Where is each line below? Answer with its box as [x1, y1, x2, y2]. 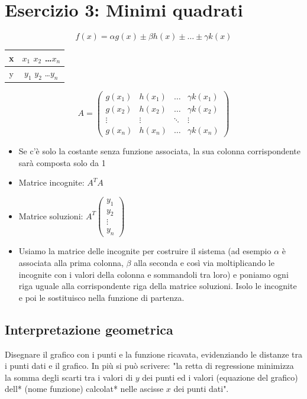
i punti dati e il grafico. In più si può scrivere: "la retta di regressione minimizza [5, 359, 294, 372]
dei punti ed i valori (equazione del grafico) [142, 371, 298, 383]
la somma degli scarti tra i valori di [5, 371, 133, 383]
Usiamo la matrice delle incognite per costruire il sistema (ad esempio [18, 245, 272, 257]
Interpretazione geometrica [5, 320, 173, 338]
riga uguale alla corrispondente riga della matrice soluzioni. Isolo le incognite [18, 280, 297, 292]
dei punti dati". [173, 382, 229, 395]
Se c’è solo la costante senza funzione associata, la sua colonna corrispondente [18, 144, 300, 157]
